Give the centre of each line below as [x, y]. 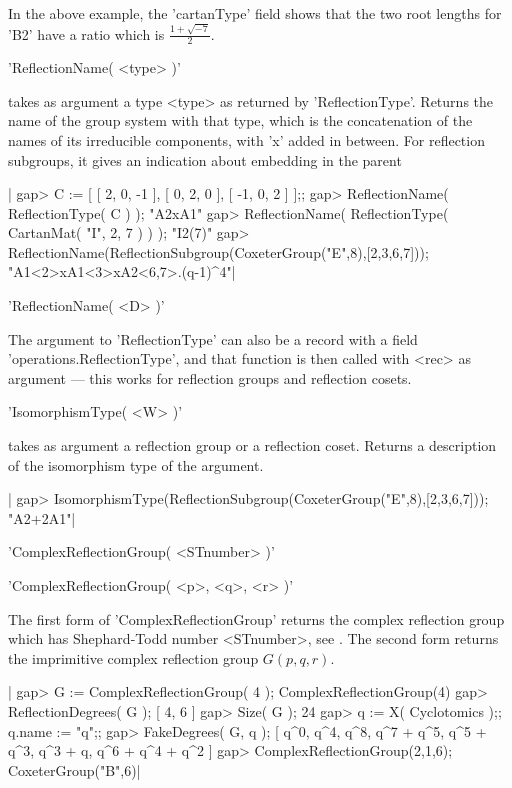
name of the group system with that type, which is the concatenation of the [240, 120]
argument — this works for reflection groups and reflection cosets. [210, 377]
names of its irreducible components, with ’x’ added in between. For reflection [246, 139]
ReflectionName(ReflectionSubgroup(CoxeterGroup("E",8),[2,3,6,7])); [218, 251]
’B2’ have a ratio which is [86, 33]
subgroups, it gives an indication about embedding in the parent [205, 159]
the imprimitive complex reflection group [133, 657]
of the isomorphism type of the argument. [136, 464]
